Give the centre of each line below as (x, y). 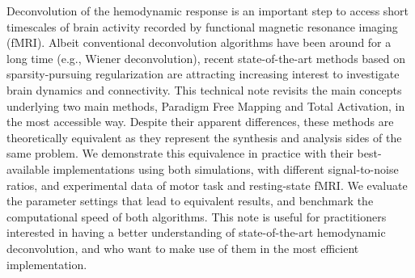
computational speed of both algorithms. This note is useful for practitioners (197, 216)
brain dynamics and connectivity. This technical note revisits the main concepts (204, 89)
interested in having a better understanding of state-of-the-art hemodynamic (196, 232)
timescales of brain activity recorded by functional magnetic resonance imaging (202, 26)
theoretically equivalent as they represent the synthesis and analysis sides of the (204, 137)
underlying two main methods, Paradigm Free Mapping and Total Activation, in (206, 105)
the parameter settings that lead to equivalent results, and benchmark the (190, 201)
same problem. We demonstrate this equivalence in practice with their (180, 153)
